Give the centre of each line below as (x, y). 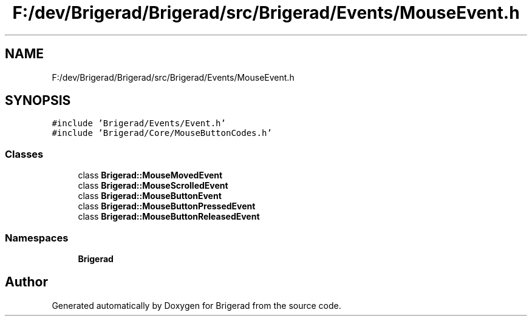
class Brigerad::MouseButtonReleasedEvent (169, 217)
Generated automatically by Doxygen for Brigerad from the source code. (196, 305)
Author (26, 282)
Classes (24, 154)
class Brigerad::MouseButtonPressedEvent (167, 206)
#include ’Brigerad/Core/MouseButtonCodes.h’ (162, 133)
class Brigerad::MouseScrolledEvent (153, 186)
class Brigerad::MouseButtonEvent (150, 196)
